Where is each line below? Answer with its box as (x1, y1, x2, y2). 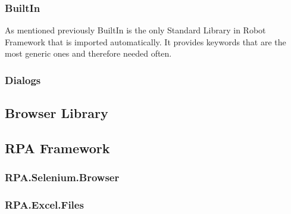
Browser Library (5, 104, 108, 122)
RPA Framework (5, 139, 110, 157)
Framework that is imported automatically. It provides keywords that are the (5, 35, 286, 48)
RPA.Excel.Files (5, 197, 84, 212)
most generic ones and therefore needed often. (5, 47, 172, 60)
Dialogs (5, 72, 41, 87)
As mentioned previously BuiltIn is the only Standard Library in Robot (5, 24, 266, 36)
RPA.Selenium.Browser (5, 170, 120, 185)
